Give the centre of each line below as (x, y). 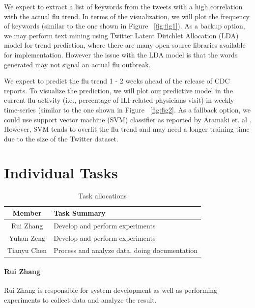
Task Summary (80, 213)
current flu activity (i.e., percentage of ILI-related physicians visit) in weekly (119, 100)
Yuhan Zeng (27, 238)
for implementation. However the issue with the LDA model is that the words (121, 54)
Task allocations (102, 196)
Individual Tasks (61, 172)
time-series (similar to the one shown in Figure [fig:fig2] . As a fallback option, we (127, 109)
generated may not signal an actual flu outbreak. (77, 64)
